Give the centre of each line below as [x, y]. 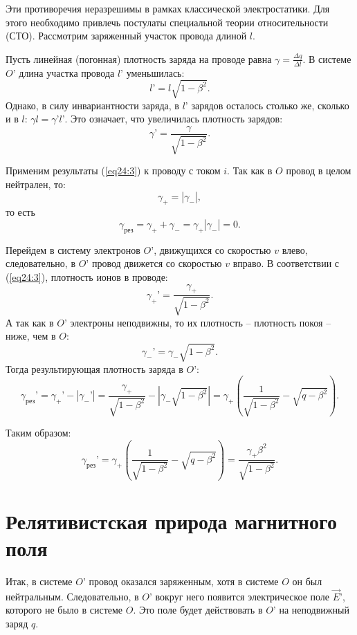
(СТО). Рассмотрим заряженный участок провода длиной [126, 36]
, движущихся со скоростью [212, 249]
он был [307, 581]
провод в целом [319, 171]
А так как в [30, 322]
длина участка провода [67, 72]
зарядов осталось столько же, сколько [270, 105]
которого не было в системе [64, 610]
